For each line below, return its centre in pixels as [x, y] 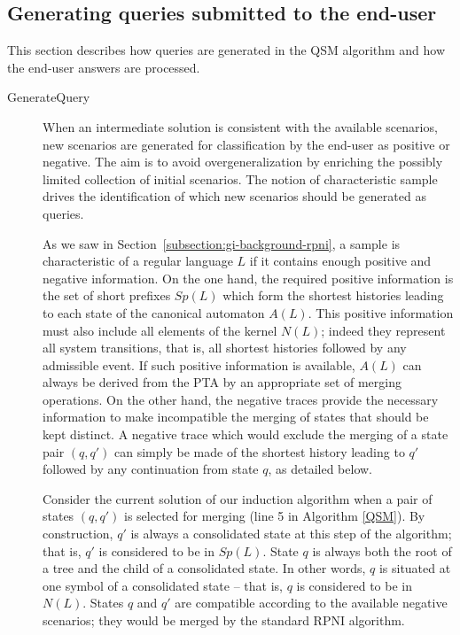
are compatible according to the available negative [311, 603]
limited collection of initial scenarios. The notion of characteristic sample [240, 178]
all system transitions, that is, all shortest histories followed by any [225, 348]
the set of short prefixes [107, 295]
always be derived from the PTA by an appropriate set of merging [222, 382]
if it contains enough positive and [340, 261]
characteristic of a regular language [138, 261]
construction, [78, 534]
